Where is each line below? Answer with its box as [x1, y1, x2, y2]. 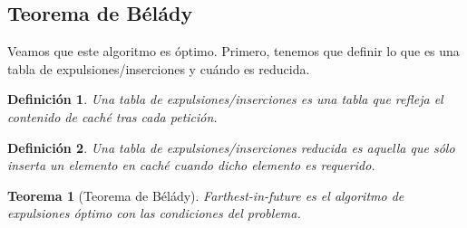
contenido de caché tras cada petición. [7, 107, 218, 126]
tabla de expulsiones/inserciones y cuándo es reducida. [7, 59, 310, 78]
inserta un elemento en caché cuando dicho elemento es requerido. [7, 156, 375, 175]
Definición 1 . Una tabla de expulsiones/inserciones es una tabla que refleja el [7, 90, 443, 109]
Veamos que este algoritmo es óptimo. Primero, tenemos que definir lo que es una [7, 42, 460, 61]
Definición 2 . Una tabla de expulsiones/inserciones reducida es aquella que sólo [7, 138, 455, 157]
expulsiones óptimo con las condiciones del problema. [7, 204, 301, 223]
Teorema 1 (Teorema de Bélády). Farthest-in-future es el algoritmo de [7, 185, 404, 204]
